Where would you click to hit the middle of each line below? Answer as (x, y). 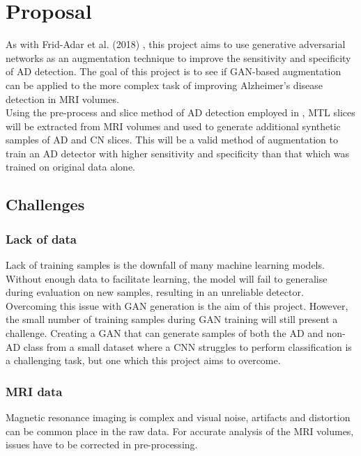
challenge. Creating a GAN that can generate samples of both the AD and (164, 333)
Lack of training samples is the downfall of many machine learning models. (165, 265)
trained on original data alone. (71, 167)
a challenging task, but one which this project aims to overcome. (143, 360)
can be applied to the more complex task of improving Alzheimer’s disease (164, 85)
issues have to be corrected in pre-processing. (102, 445)
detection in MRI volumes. (62, 99)
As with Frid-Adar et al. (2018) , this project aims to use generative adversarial (176, 44)
